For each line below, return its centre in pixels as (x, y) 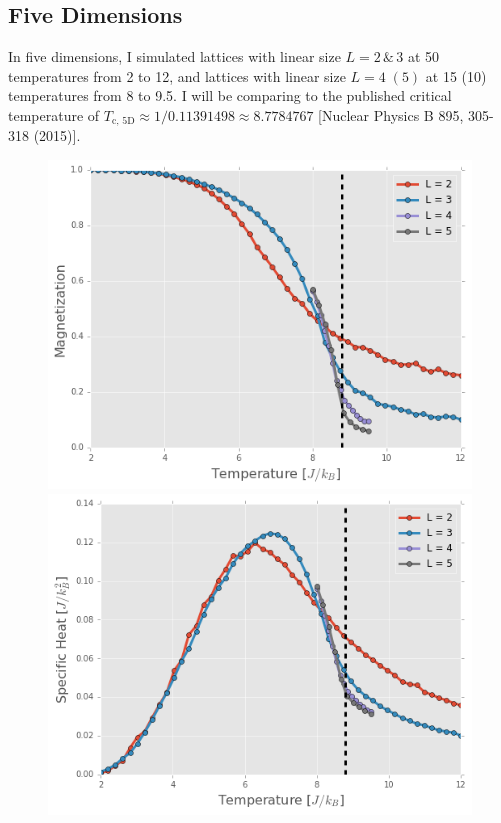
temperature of (54, 114)
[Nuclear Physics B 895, (391, 114)
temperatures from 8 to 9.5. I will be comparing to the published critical (230, 95)
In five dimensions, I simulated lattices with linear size (174, 56)
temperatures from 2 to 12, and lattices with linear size (177, 75)
